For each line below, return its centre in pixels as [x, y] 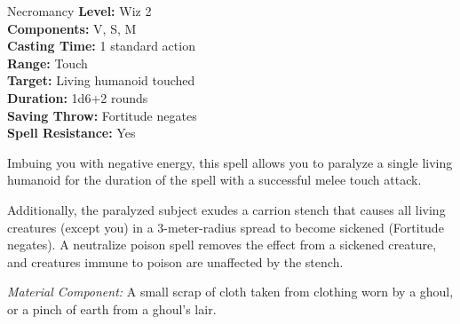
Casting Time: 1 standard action [101, 46]
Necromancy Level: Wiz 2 [79, 11]
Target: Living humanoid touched [101, 80]
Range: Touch [48, 63]
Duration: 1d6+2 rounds [78, 97]
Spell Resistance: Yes [71, 133]
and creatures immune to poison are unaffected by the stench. [175, 261]
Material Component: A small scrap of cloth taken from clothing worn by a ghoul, [230, 292]
